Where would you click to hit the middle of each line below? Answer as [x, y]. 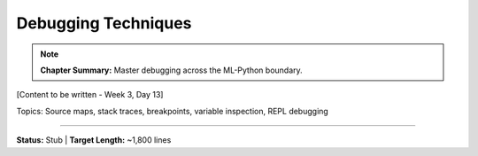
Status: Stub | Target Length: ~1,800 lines [94, 140]
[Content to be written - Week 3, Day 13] [90, 95]
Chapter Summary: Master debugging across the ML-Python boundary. [171, 70]
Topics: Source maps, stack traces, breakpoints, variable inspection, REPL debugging [173, 111]
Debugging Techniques [104, 23]
